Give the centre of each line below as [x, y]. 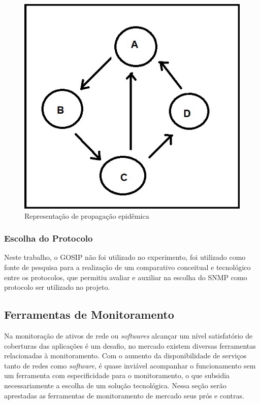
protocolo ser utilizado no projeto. [57, 287]
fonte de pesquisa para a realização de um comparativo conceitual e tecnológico [127, 267]
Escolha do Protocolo [48, 238]
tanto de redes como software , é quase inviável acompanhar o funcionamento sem [130, 365]
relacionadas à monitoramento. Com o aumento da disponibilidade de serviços [125, 356]
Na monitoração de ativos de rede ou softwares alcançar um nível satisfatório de [128, 335]
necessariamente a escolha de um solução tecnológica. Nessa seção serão [115, 385]
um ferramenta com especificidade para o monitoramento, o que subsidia [117, 375]
